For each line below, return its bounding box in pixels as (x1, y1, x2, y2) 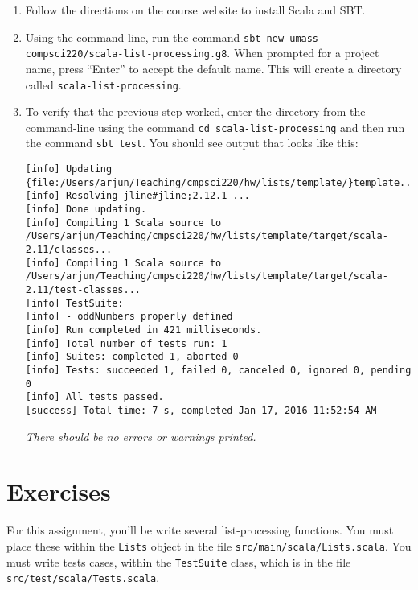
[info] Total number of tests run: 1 (25, 337, 227, 349)
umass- (289, 32, 325, 44)
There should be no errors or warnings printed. (25, 427, 256, 444)
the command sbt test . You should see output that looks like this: (25, 134, 359, 151)
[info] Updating (25, 163, 113, 175)
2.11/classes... (25, 244, 113, 255)
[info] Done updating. (25, 204, 147, 216)
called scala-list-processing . (25, 76, 182, 93)
